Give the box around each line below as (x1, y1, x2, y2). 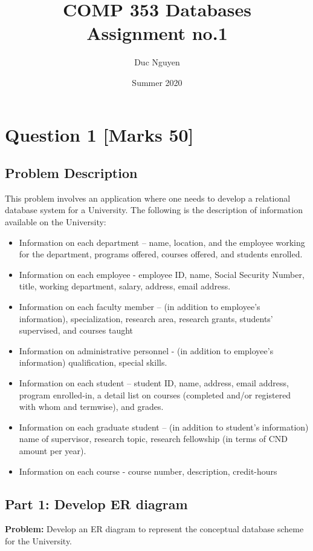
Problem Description (5, 163, 138, 182)
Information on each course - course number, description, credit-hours (19, 464, 277, 477)
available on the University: (5, 216, 106, 228)
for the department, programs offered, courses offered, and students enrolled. (19, 248, 303, 260)
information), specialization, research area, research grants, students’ (19, 312, 273, 325)
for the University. (5, 534, 73, 547)
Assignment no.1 (86, 21, 228, 45)
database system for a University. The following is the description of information (5, 203, 303, 216)
